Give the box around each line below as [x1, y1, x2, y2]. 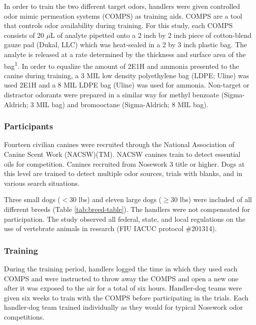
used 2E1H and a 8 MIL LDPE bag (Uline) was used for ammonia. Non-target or [4, 80, 250, 90]
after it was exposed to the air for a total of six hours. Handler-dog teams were [4, 283, 242, 293]
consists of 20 [4, 30, 44, 40]
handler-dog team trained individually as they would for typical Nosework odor [4, 302, 243, 312]
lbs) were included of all [180, 194, 252, 205]
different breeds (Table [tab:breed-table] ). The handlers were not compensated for [4, 204, 250, 214]
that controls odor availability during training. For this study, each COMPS [4, 20, 233, 30]
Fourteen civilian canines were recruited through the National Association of [4, 139, 235, 149]
